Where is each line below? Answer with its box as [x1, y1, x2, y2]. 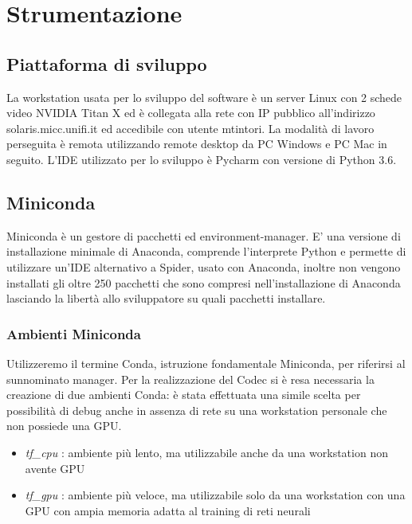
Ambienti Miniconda [6, 323, 141, 343]
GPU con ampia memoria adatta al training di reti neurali [25, 502, 311, 518]
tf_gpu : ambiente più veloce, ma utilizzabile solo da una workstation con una [25, 487, 406, 503]
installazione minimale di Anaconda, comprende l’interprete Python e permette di [6, 243, 406, 260]
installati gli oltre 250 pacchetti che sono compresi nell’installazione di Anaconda [6, 274, 401, 291]
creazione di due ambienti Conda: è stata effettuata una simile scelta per [6, 386, 361, 403]
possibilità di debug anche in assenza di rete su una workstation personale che [6, 401, 387, 418]
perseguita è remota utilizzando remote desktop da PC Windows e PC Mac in [6, 135, 387, 152]
